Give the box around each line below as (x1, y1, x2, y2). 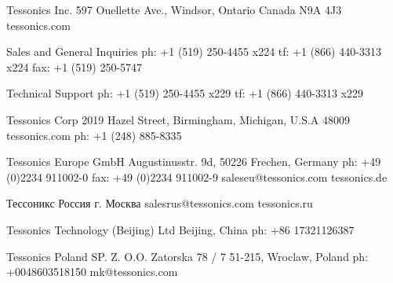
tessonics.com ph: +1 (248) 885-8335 (6, 127, 182, 143)
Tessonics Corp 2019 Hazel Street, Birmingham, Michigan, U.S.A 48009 (6, 111, 351, 127)
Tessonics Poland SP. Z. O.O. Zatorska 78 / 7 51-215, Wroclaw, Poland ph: (6, 248, 369, 264)
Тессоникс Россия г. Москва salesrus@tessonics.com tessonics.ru (6, 195, 313, 211)
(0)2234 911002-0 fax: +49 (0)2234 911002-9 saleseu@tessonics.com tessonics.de (6, 168, 388, 185)
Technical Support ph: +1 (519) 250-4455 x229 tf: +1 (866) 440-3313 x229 (6, 85, 364, 101)
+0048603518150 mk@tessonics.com (6, 263, 178, 280)
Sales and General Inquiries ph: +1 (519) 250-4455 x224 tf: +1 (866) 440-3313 (6, 43, 381, 60)
